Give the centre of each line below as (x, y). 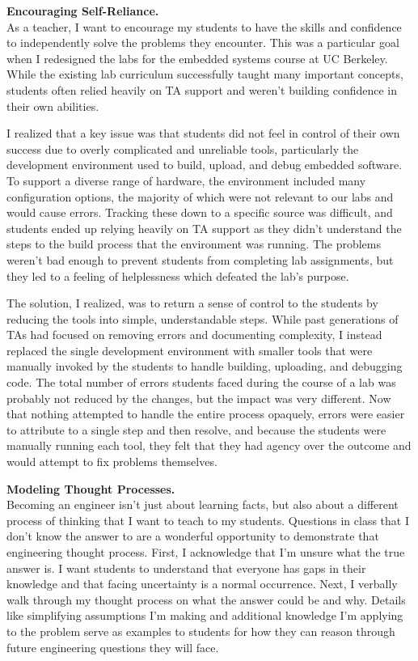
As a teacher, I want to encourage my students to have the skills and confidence (204, 26)
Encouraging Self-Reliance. (83, 11)
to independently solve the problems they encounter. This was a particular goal (203, 42)
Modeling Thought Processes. (91, 488)
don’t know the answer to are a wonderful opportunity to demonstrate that (193, 536)
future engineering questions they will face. (113, 647)
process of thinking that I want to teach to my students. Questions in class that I (208, 520)
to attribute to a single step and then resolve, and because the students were (196, 429)
